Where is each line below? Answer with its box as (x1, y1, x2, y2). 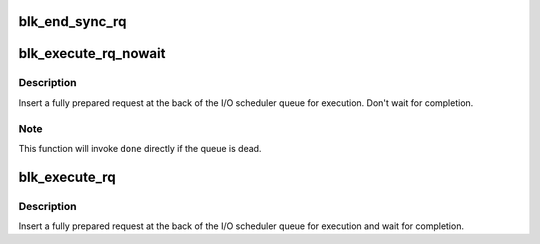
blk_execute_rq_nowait (18, 45, 166, 62)
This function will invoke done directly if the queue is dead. (18, 142, 262, 154)
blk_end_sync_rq (18, 13, 127, 30)
